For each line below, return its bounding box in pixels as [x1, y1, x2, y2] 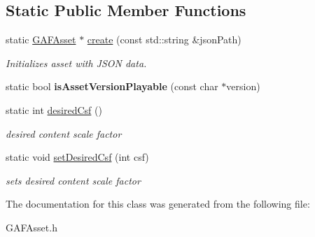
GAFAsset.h [6, 220, 57, 234]
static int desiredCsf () [6, 102, 102, 117]
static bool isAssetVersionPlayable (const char [6, 79, 218, 94]
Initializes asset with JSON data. [6, 55, 147, 70]
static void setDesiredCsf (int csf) [6, 150, 149, 164]
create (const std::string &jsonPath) [87, 32, 241, 47]
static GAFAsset [6, 32, 76, 47]
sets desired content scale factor [6, 173, 141, 187]
